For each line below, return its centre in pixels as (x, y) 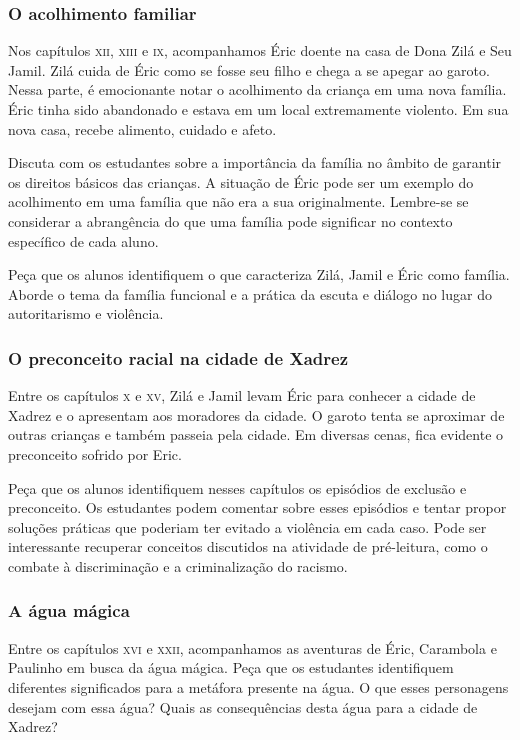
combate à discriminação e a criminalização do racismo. (178, 565)
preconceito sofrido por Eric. (95, 453)
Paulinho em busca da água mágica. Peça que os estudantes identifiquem (231, 667)
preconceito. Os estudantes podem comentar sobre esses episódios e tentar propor (257, 507)
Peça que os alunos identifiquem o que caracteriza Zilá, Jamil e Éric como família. (259, 274)
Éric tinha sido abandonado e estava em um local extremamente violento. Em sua (258, 109)
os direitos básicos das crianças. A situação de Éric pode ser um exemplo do (241, 181)
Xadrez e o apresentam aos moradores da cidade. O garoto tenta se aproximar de (256, 414)
